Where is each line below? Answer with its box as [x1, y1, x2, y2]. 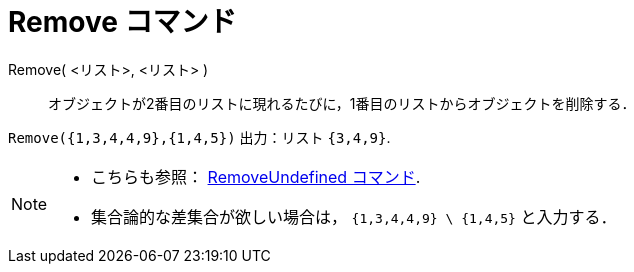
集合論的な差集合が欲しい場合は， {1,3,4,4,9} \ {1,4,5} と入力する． [91, 206, 617, 227]
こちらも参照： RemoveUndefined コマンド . [91, 166, 421, 187]
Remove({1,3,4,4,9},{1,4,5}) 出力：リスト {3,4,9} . [8, 128, 391, 146]
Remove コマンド [8, 5, 237, 39]
